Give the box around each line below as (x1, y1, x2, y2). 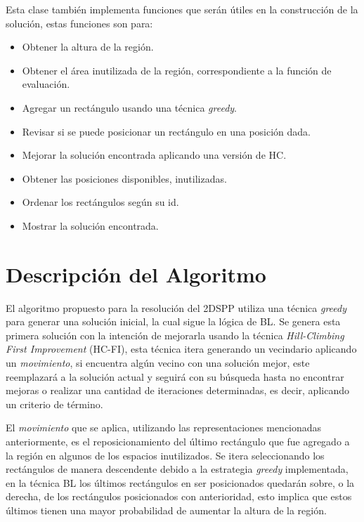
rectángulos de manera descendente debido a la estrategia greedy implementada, (6, 462, 349, 476)
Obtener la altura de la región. (22, 39, 154, 54)
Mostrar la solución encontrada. (22, 218, 159, 233)
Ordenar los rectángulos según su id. (22, 195, 179, 209)
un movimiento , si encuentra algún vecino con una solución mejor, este (6, 355, 310, 370)
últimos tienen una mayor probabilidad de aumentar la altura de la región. (6, 502, 327, 517)
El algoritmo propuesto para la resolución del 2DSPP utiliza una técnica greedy (6, 300, 347, 315)
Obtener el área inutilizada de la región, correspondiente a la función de (22, 63, 332, 77)
